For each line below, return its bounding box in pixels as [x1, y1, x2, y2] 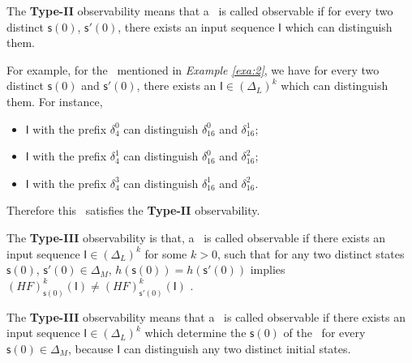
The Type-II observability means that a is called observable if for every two [6, 2, 393, 19]
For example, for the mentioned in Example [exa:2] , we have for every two [6, 61, 380, 78]
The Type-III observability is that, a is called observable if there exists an [6, 228, 386, 246]
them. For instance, [6, 92, 103, 109]
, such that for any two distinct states [217, 245, 405, 262]
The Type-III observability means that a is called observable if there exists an [6, 308, 406, 325]
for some [144, 245, 187, 262]
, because [67, 340, 114, 357]
